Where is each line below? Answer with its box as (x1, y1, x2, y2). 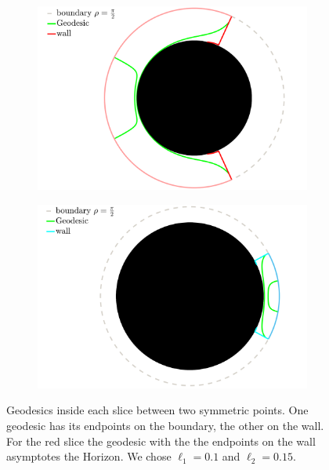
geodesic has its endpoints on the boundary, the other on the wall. (6, 417, 324, 434)
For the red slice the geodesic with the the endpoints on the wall (6, 432, 316, 449)
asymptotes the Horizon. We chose (6, 448, 172, 465)
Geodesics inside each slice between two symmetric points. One (6, 402, 309, 418)
